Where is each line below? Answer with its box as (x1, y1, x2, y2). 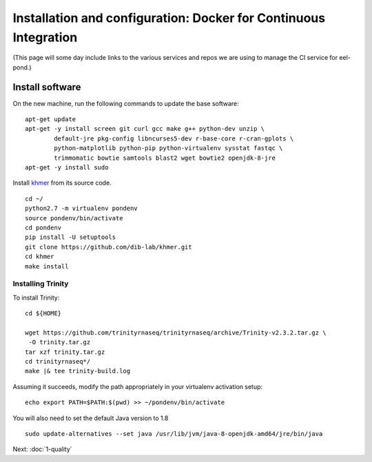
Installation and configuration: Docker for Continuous (12, 10, 326, 25)
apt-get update (25, 116, 76, 123)
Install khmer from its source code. (12, 179, 112, 187)
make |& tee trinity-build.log (25, 367, 131, 375)
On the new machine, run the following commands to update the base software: (12, 99, 239, 107)
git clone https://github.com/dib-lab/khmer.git (25, 243, 192, 251)
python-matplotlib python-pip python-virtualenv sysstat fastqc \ (54, 145, 283, 152)
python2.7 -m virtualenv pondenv (25, 204, 138, 213)
